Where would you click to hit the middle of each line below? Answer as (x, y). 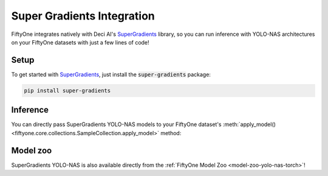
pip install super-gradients (67, 90)
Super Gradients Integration (83, 16)
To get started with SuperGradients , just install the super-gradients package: (111, 74)
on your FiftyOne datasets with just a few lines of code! (80, 42)
